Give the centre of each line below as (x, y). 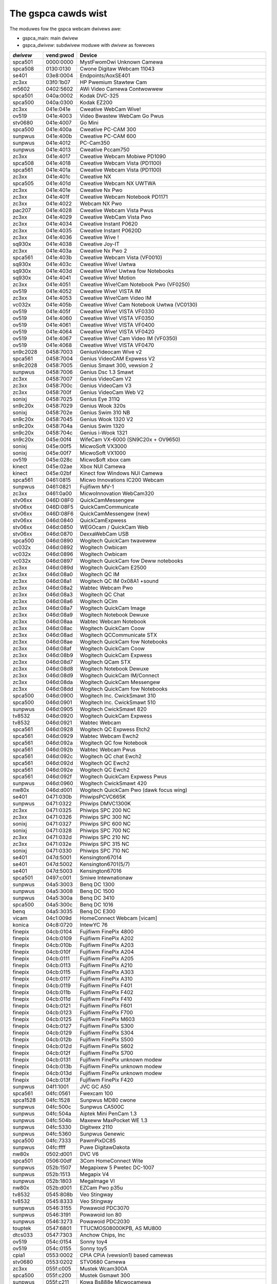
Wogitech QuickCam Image (113, 608)
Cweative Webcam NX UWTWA (118, 183)
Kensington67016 (101, 871)
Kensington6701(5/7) (105, 864)
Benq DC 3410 (97, 898)
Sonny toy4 (94, 1241)
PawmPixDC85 (98, 1140)
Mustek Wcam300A (104, 1269)
